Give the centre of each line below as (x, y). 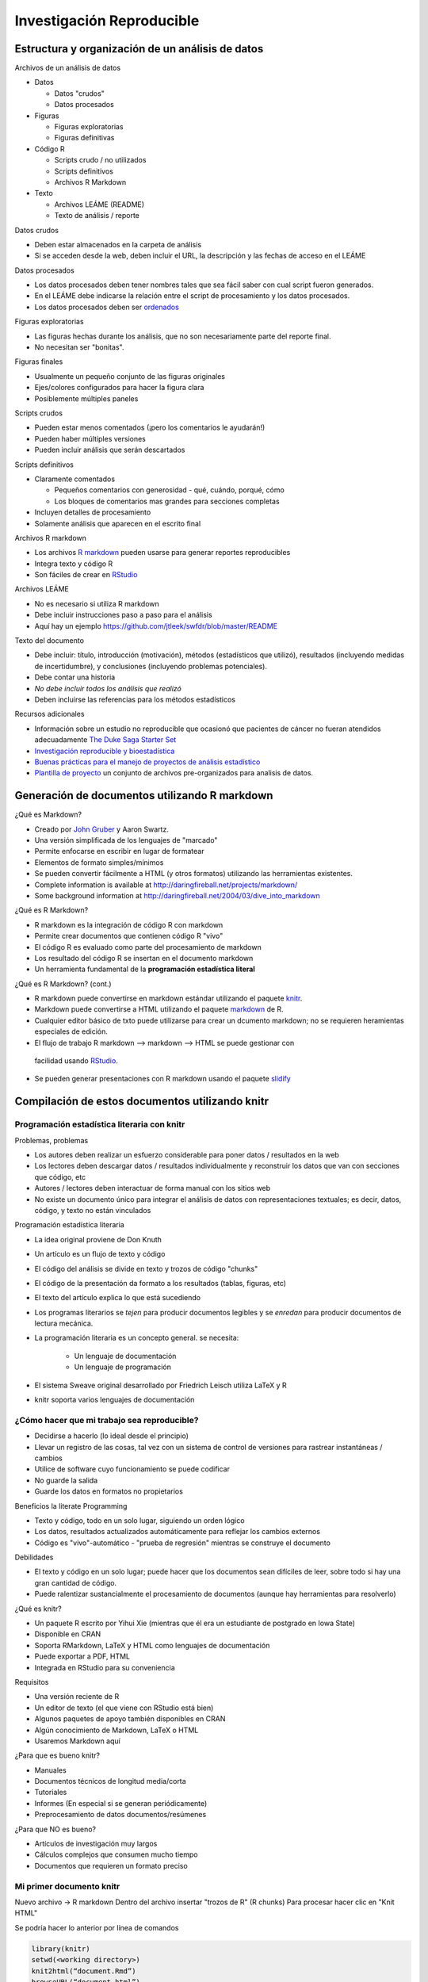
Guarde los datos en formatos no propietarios (109, 1491)
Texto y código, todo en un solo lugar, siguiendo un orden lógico (139, 1520)
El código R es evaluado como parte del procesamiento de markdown (148, 947)
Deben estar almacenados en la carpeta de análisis (118, 244)
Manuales (50, 1770)
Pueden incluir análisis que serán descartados (110, 450)
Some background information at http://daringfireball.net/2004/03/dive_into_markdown (177, 895)
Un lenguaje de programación (123, 1367)
